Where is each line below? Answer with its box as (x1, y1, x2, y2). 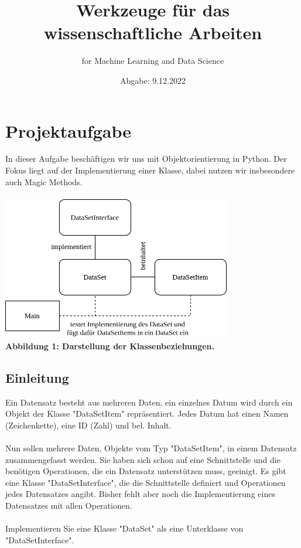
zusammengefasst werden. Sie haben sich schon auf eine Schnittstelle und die (5, 453, 281, 465)
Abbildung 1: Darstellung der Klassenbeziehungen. (5, 339, 214, 352)
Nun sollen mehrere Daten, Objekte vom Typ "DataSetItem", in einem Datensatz (5, 441, 297, 454)
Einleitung (5, 368, 69, 386)
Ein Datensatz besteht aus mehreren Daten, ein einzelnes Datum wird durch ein (5, 396, 293, 408)
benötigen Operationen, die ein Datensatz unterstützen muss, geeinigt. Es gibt (5, 465, 286, 477)
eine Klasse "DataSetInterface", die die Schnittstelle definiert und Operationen (5, 476, 286, 488)
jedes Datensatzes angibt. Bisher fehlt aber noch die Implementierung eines (5, 488, 275, 500)
